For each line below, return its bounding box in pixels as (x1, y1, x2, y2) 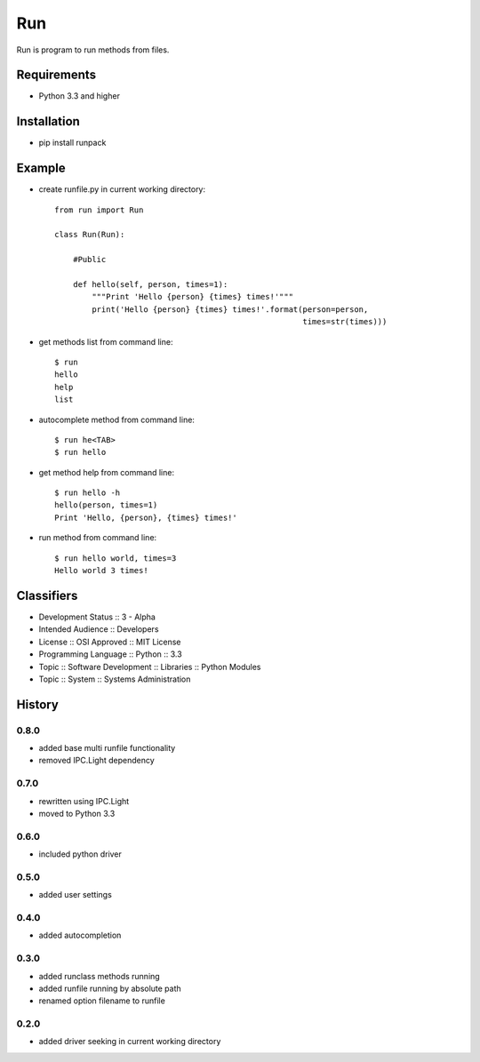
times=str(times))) (302, 316, 388, 327)
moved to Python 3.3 (38, 808, 116, 818)
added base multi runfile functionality (38, 743, 176, 754)
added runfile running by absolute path (38, 983, 181, 994)
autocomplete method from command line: (38, 414, 196, 425)
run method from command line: (38, 532, 157, 543)
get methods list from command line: (38, 336, 173, 347)
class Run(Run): (54, 229, 125, 240)
